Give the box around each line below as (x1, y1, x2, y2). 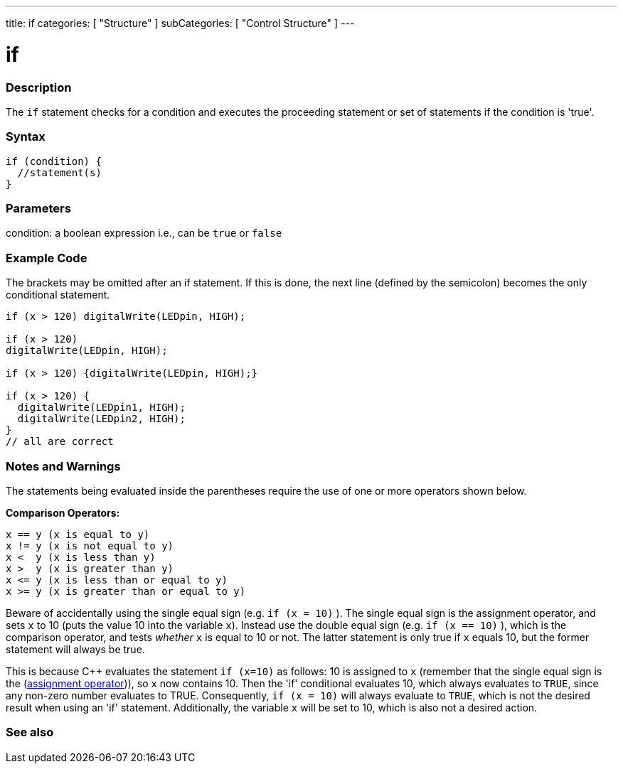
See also (6, 725, 54, 740)
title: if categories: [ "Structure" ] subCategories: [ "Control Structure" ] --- (6, 17, 355, 29)
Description (6, 80, 72, 95)
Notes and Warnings (6, 458, 121, 473)
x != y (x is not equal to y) (6, 539, 174, 552)
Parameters (6, 201, 71, 215)
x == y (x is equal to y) (6, 528, 150, 540)
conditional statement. (6, 289, 110, 301)
